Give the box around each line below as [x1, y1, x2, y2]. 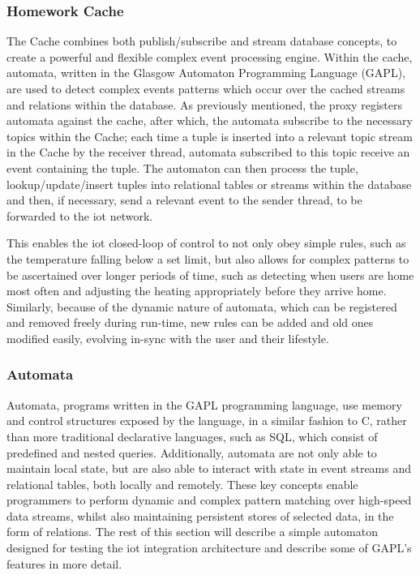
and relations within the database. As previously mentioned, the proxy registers [6, 96, 402, 113]
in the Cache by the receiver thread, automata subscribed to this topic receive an [6, 144, 410, 161]
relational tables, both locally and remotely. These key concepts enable [6, 475, 358, 492]
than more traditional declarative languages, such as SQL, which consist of [6, 427, 378, 444]
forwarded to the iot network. [6, 207, 153, 224]
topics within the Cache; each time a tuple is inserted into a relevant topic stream [6, 127, 413, 144]
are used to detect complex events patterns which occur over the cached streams [6, 80, 405, 97]
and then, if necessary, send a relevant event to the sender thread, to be [6, 191, 362, 208]
